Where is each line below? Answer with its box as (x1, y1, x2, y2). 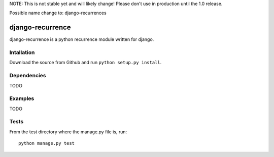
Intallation (9, 49, 35, 56)
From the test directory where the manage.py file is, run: (9, 129, 127, 135)
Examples (9, 95, 35, 102)
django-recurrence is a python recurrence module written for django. (9, 36, 154, 42)
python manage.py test (18, 140, 75, 146)
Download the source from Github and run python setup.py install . (9, 60, 162, 66)
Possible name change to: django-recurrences (9, 10, 107, 16)
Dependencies (9, 72, 47, 79)
